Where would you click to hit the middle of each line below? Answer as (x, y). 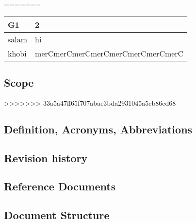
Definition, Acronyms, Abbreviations (98, 129)
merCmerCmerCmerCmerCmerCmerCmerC (109, 53)
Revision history (46, 158)
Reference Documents (60, 186)
